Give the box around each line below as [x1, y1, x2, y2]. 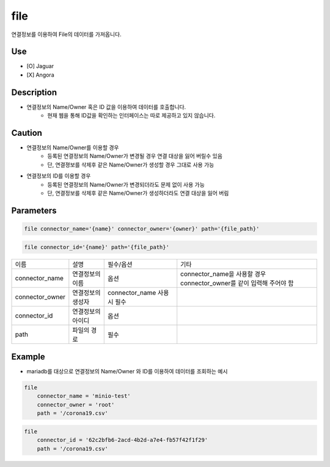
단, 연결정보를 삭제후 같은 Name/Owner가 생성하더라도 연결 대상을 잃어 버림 [47, 190, 229, 196]
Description [11, 87, 57, 97]
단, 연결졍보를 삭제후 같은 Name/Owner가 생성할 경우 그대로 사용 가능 [47, 161, 215, 168]
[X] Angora [26, 71, 54, 78]
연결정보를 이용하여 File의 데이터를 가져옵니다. [11, 31, 122, 38]
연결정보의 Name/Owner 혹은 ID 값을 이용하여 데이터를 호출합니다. [26, 103, 186, 110]
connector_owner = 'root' [37, 401, 115, 408]
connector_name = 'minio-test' [37, 392, 131, 400]
